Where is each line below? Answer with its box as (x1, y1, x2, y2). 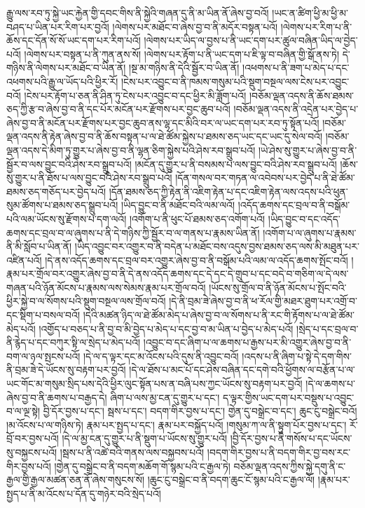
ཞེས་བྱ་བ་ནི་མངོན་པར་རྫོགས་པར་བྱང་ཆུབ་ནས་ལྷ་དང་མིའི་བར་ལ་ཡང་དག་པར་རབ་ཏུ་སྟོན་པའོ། (6, 115, 319, 130)
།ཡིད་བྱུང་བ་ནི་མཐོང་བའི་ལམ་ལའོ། (120, 198, 235, 212)
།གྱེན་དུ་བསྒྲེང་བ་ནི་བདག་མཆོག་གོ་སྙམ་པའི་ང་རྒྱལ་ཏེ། (54, 458, 230, 473)
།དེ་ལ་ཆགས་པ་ (305, 376, 355, 391)
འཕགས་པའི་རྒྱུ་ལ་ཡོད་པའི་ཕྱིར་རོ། (6, 74, 118, 88)
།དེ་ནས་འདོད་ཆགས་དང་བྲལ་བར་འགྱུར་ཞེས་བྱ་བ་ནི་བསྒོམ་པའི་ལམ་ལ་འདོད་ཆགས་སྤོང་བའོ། (45, 252, 348, 267)
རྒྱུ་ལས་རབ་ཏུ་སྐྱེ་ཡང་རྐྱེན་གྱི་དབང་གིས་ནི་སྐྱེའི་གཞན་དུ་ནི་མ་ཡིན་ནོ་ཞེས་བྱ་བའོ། (6, 6, 269, 20)
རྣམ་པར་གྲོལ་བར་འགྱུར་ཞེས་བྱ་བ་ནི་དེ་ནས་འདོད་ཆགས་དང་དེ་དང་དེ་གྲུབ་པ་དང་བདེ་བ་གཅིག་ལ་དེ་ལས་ (6, 266, 349, 281)
